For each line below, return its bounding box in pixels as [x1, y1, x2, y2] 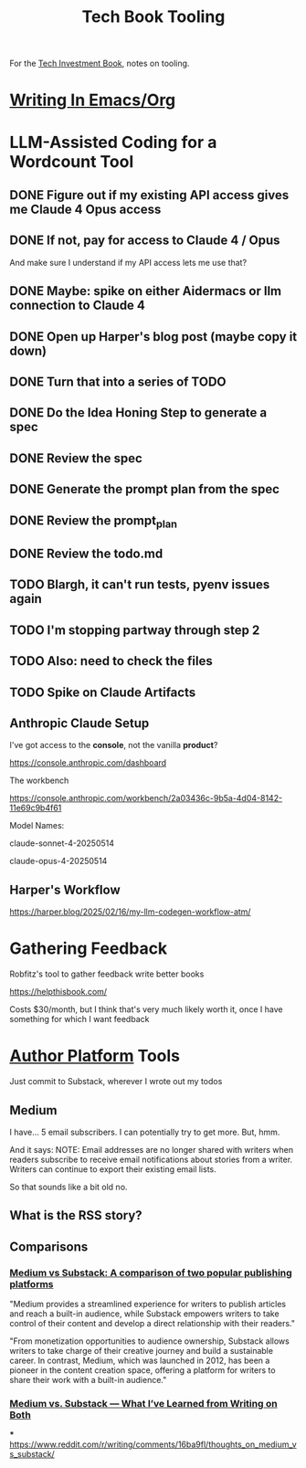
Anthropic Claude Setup [9, 715, 150, 732]
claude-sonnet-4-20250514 [9, 838, 115, 849]
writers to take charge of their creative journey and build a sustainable [9, 1346, 274, 1357]
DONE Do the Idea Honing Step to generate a [9, 405, 268, 421]
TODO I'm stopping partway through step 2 [9, 622, 260, 638]
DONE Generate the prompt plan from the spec [9, 481, 280, 497]
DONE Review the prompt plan [9, 512, 178, 531]
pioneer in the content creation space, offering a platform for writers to [9, 1365, 276, 1376]
